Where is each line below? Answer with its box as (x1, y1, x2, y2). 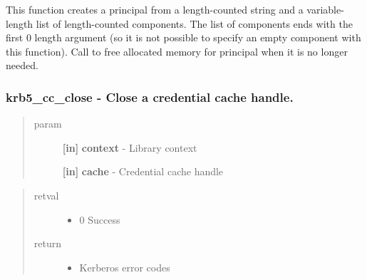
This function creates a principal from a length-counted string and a (6, 2, 304, 16)
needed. (6, 58, 38, 73)
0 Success (79, 212, 120, 227)
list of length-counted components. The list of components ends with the (36, 16, 353, 31)
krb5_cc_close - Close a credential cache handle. (6, 88, 294, 105)
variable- (306, 2, 344, 16)
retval (33, 187, 59, 202)
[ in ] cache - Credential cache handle (62, 164, 224, 179)
